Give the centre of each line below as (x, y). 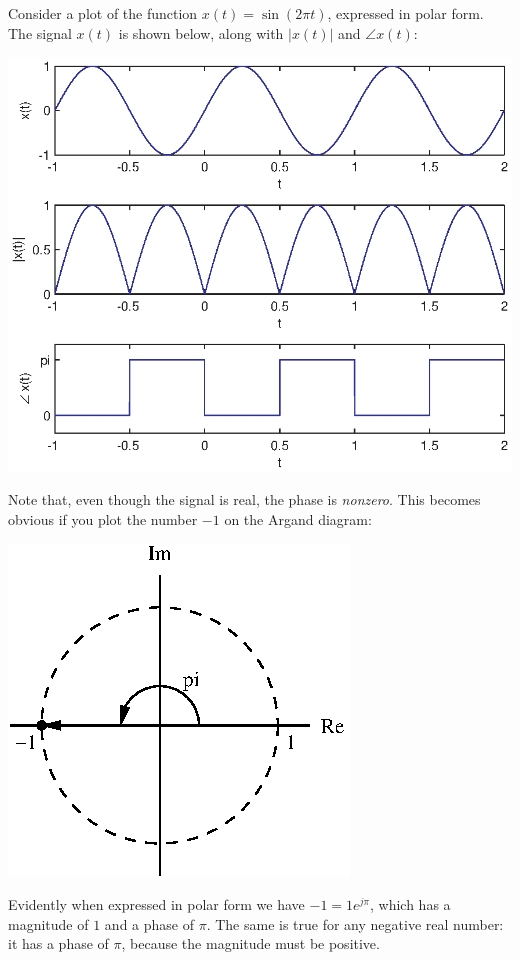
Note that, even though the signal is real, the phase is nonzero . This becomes (244, 499)
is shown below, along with (201, 32)
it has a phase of (58, 943)
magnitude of (48, 923)
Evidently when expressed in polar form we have (156, 904)
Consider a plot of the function (103, 13)
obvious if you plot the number (103, 519)
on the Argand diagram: (298, 519)
